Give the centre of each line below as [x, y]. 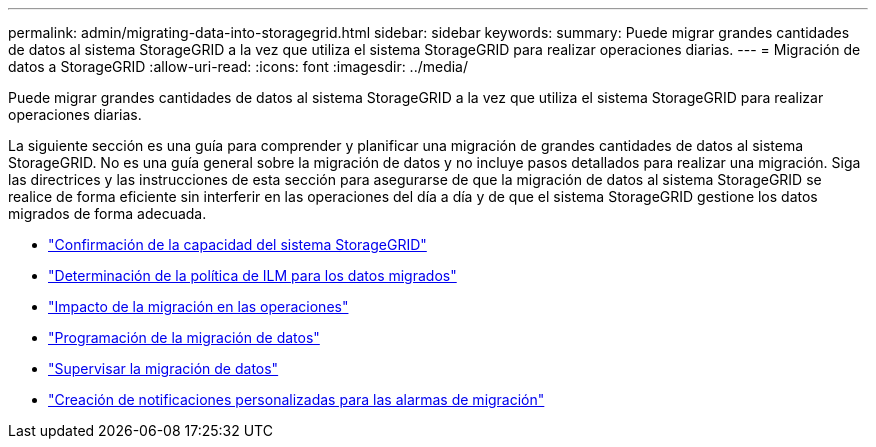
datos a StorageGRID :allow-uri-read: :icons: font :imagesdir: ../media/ [238, 66]
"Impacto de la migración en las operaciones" [198, 306]
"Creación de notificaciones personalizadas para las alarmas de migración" [296, 399]
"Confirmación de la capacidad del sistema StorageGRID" [237, 244]
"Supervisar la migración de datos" [163, 368]
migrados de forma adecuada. [107, 213]
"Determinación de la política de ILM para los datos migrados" [252, 275]
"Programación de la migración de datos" [184, 337]
